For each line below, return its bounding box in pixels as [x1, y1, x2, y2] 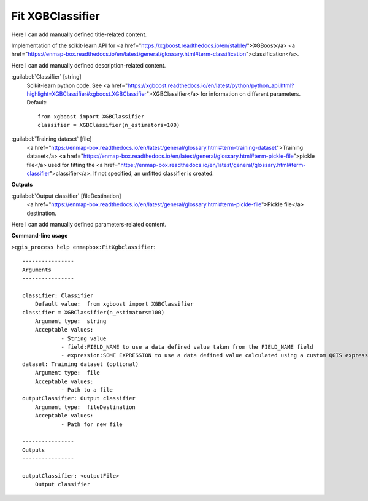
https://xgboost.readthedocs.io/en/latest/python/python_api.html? [128, 82, 294, 89]
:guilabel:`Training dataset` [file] [11, 135, 92, 142]
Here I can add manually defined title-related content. [11, 31, 147, 38]
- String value [61, 335, 107, 342]
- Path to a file [61, 387, 113, 393]
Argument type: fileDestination [34, 403, 136, 411]
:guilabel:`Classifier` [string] [11, 73, 82, 80]
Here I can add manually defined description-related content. [11, 61, 166, 69]
